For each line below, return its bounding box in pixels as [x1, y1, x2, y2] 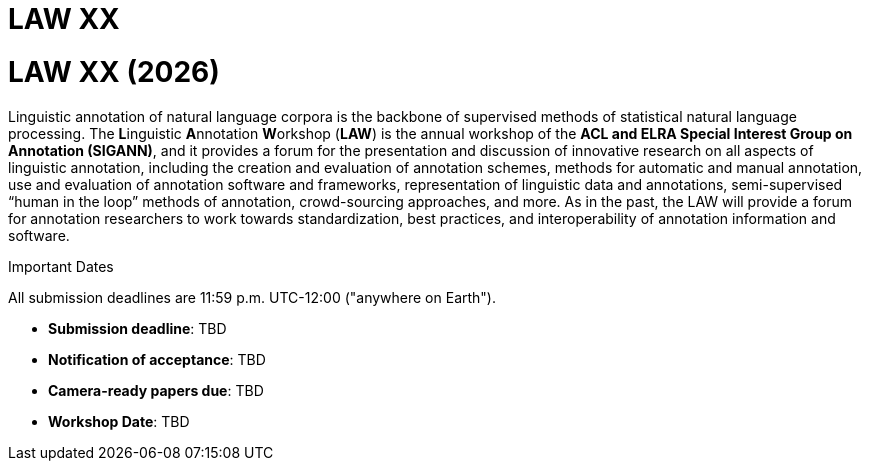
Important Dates [8, 257, 114, 275]
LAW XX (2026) [8, 54, 220, 89]
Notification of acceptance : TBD [48, 350, 266, 368]
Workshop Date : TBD [48, 412, 190, 430]
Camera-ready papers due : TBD [48, 381, 264, 399]
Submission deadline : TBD [48, 319, 227, 337]
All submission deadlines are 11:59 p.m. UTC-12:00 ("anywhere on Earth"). [8, 288, 496, 306]
